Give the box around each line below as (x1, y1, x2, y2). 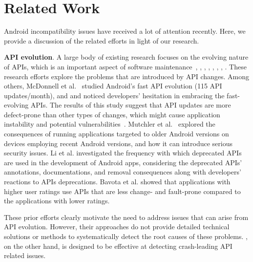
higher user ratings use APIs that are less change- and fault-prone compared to (4, 186, 241, 196)
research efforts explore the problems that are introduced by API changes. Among (4, 71, 250, 81)
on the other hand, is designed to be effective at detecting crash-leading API (4, 240, 232, 251)
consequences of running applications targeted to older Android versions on (4, 129, 229, 139)
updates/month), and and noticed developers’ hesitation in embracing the (4, 90, 225, 100)
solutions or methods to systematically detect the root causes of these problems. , (4, 231, 248, 241)
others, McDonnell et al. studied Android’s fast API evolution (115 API (4, 81, 222, 91)
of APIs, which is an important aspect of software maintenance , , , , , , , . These (4, 61, 247, 71)
